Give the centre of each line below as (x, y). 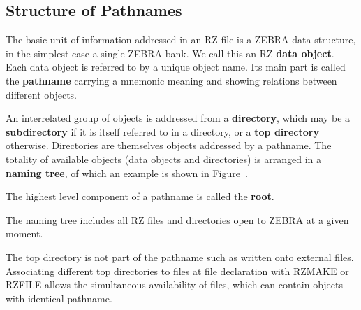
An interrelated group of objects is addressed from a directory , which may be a (178, 118)
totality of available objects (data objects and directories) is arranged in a (163, 158)
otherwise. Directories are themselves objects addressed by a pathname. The (169, 145)
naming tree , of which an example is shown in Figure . (127, 172)
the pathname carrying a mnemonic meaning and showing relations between (171, 80)
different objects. (42, 94)
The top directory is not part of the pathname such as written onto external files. (180, 256)
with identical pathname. (59, 298)
